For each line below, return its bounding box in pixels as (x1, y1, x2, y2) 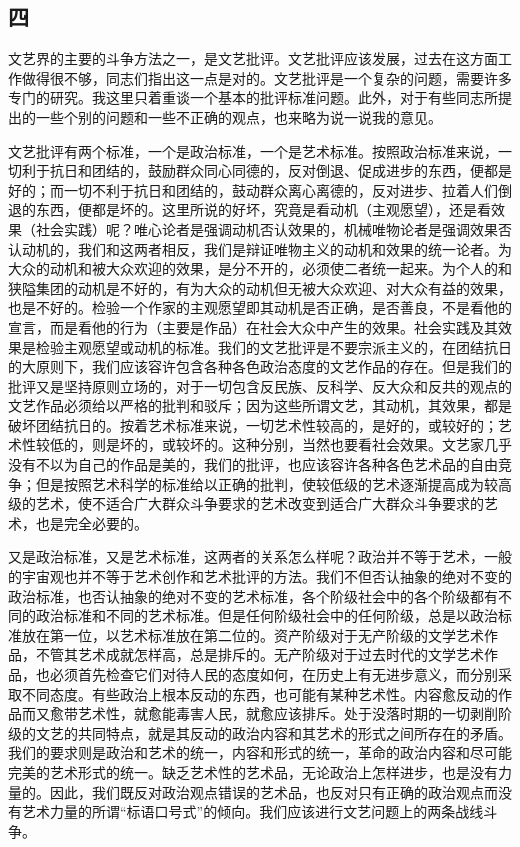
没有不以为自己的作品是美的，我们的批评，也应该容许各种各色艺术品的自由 (8, 454, 498, 475)
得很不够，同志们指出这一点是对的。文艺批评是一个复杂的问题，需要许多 (35, 67, 512, 88)
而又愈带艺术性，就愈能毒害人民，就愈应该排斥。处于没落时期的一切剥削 (21, 703, 498, 724)
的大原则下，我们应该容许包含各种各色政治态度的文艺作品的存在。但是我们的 (8, 356, 512, 377)
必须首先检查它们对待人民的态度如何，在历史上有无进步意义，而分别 (49, 664, 498, 685)
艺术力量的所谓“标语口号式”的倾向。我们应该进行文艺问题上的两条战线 (21, 801, 484, 822)
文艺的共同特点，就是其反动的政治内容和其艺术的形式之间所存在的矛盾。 (35, 722, 512, 743)
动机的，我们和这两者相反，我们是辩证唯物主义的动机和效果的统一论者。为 (21, 238, 512, 259)
